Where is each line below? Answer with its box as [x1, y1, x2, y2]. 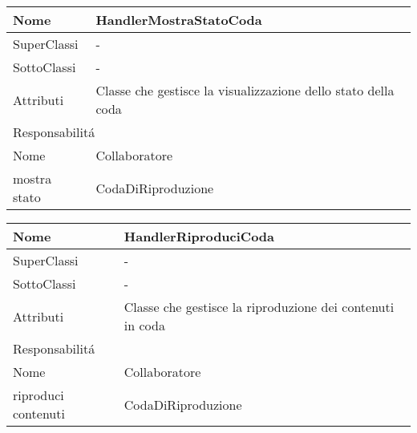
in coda [123, 316, 165, 334]
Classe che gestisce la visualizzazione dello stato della [95, 81, 395, 99]
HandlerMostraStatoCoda [95, 10, 262, 29]
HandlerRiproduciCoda [123, 227, 275, 245]
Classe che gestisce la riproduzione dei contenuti [123, 297, 395, 316]
